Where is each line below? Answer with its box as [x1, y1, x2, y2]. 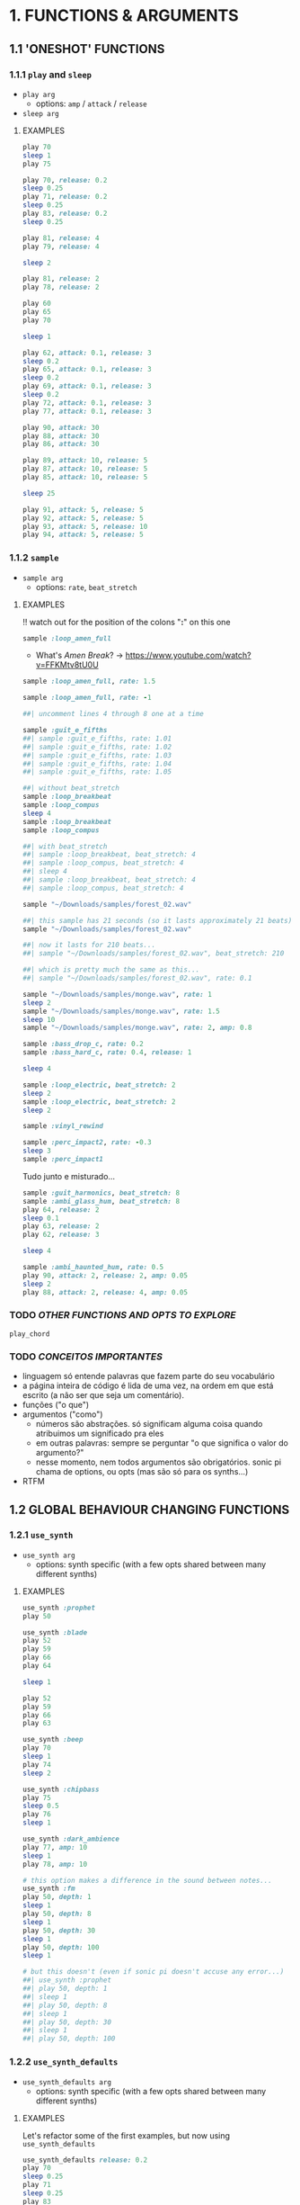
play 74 [22, 1760, 51, 1769]
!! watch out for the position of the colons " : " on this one [22, 616, 231, 627]
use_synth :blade [22, 1627, 88, 1637]
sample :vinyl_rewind [22, 1122, 103, 1131]
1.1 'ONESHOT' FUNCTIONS [9, 41, 165, 57]
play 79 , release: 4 [22, 242, 100, 251]
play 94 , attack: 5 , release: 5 [22, 530, 144, 540]
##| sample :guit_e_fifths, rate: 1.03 [22, 750, 172, 760]
